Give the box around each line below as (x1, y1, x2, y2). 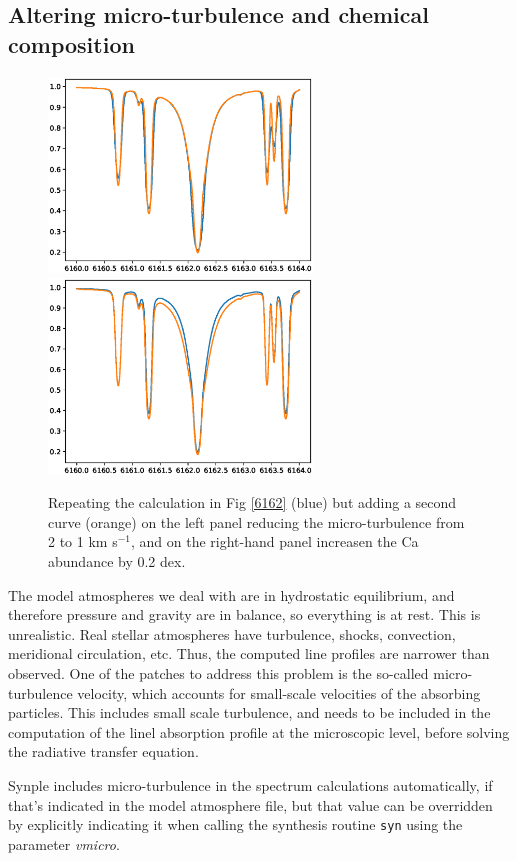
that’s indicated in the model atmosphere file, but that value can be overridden (8, 794, 493, 815)
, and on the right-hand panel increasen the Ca (130, 531, 419, 552)
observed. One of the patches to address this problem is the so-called (8, 663, 429, 683)
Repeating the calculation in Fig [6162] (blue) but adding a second (48, 492, 457, 513)
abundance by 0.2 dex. (48, 551, 186, 572)
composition (8, 28, 135, 59)
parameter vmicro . (8, 833, 120, 854)
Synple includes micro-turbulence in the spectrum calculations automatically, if (8, 774, 493, 795)
